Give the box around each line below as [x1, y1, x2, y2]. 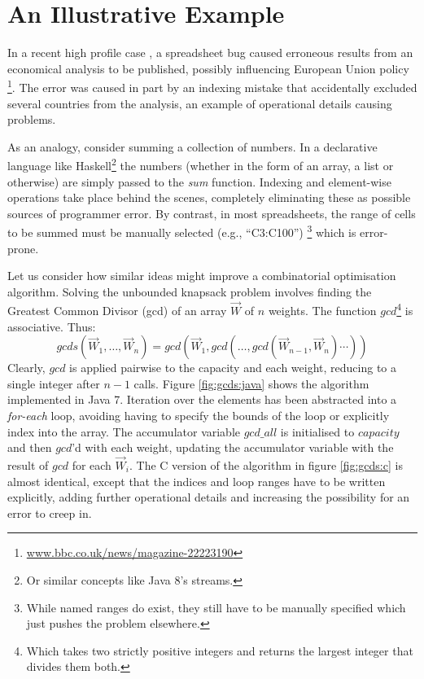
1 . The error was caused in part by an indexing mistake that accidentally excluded [7, 77, 417, 95]
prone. [7, 239, 39, 256]
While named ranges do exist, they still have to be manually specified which [26, 598, 406, 615]
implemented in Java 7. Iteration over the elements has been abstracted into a [7, 391, 397, 408]
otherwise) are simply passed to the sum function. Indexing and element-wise [7, 173, 391, 190]
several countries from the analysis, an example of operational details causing [7, 94, 392, 112]
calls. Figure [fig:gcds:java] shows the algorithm [133, 375, 369, 392]
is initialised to [280, 423, 355, 440]
